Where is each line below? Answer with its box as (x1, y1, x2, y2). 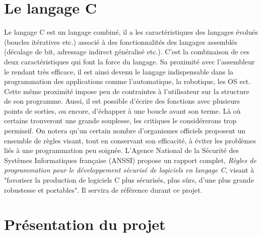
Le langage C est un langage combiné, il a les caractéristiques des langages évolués (4, 27, 258, 37)
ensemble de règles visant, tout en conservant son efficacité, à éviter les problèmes (4, 135, 256, 145)
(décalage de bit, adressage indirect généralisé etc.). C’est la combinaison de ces (4, 46, 250, 57)
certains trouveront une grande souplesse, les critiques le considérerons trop (4, 115, 237, 126)
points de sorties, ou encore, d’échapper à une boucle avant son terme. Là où (4, 105, 241, 116)
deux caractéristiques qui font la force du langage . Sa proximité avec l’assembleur (4, 56, 255, 66)
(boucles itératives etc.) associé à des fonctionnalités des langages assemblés (4, 36, 237, 47)
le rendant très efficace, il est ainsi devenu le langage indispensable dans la (4, 66, 234, 76)
